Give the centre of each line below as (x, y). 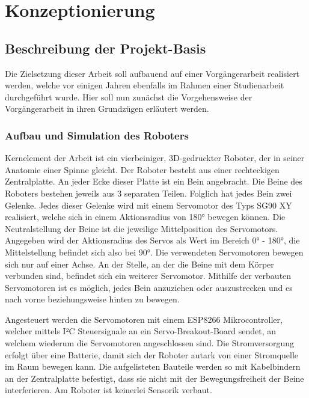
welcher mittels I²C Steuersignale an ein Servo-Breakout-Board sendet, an (141, 331)
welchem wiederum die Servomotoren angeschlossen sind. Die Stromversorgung (150, 343)
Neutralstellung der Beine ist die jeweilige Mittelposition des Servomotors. (142, 228)
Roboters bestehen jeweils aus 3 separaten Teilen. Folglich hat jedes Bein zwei (148, 193)
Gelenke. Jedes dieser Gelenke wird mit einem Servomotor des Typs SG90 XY (148, 205)
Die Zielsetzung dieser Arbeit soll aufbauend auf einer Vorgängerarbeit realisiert (152, 73)
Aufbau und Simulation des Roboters (97, 135)
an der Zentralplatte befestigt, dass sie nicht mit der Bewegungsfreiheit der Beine (154, 378)
